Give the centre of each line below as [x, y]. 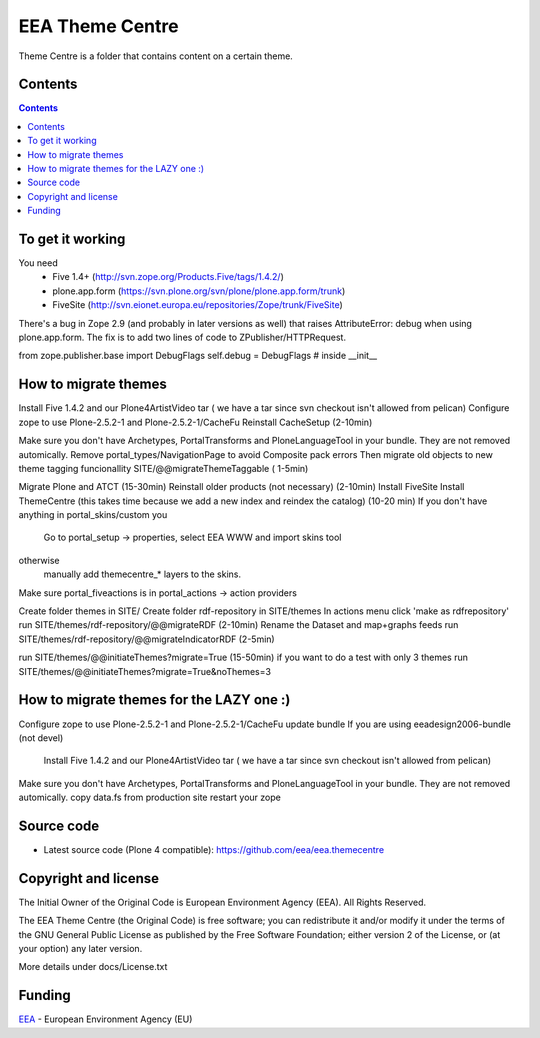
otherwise [39, 560]
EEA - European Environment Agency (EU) [105, 1019]
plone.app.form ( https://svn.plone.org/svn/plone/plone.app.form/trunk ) [199, 291]
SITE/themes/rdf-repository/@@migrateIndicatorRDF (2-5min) [146, 639]
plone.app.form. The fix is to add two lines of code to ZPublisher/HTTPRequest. [182, 337]
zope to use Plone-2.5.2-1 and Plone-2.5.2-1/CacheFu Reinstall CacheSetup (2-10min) [195, 422]
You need [38, 263]
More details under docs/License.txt [93, 967]
